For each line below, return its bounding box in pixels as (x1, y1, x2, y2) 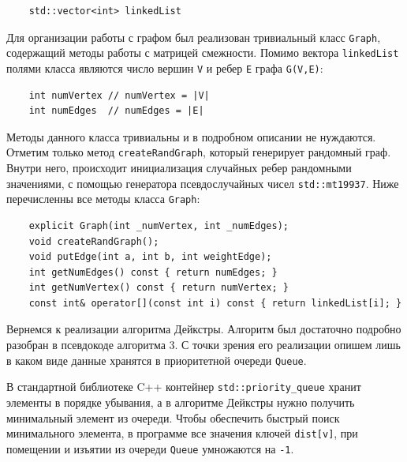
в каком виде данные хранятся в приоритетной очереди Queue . (6, 351, 307, 368)
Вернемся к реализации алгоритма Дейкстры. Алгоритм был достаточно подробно (6, 321, 401, 337)
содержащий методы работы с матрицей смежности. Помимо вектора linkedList (6, 44, 399, 61)
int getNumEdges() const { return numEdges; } (28, 266, 278, 278)
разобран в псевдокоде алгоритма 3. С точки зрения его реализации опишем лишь (6, 336, 401, 353)
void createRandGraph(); (28, 235, 159, 247)
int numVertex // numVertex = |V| (28, 89, 210, 101)
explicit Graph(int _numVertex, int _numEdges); (28, 220, 289, 231)
